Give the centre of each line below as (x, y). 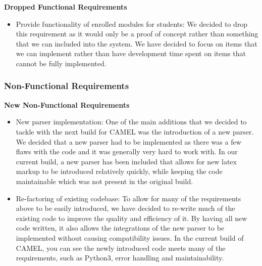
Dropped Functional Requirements (66, 7)
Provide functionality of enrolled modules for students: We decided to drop (132, 24)
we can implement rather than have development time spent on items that (131, 53)
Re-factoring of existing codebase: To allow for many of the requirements (128, 198)
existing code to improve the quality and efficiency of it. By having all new (132, 218)
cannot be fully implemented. (61, 63)
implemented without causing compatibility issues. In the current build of (130, 237)
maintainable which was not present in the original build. (104, 181)
